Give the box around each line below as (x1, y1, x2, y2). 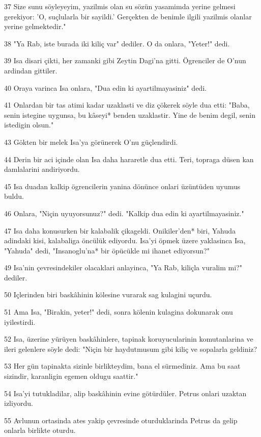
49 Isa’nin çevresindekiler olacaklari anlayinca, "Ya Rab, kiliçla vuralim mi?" (4, 262, 242, 273)
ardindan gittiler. (4, 65, 57, 75)
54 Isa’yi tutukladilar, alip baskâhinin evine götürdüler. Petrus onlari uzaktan (4, 388, 247, 398)
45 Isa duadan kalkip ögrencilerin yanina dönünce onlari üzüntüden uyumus (4, 181, 241, 191)
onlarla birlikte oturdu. (4, 425, 76, 435)
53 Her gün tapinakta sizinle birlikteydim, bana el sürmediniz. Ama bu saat (4, 361, 241, 371)
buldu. (4, 191, 24, 201)
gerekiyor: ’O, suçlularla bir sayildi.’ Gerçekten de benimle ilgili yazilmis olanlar (4, 11, 252, 21)
